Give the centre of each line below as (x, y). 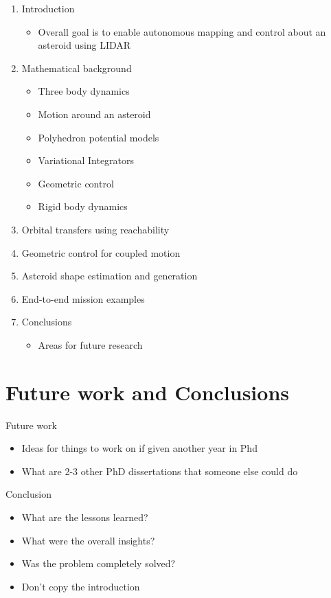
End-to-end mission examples (83, 298)
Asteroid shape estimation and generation (110, 276)
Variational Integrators (86, 160)
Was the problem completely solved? (99, 563)
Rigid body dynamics (83, 206)
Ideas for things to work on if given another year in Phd (139, 448)
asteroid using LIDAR (84, 45)
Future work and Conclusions (148, 392)
